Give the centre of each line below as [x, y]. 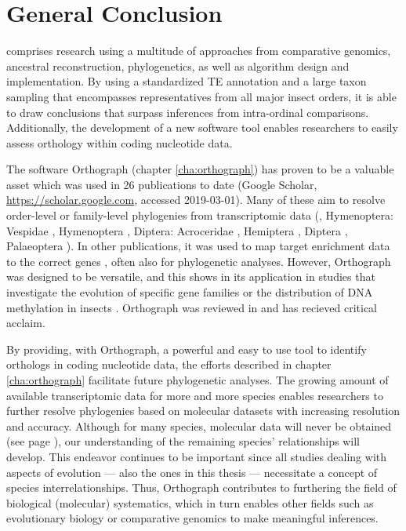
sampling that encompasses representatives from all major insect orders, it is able [201, 96]
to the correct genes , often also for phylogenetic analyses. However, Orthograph [199, 261]
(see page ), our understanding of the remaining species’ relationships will [183, 441]
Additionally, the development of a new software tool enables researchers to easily [202, 127]
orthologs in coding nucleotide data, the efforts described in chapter [169, 364]
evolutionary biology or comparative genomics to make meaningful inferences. [192, 518]
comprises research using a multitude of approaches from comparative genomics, [199, 51]
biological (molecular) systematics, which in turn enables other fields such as [190, 502]
